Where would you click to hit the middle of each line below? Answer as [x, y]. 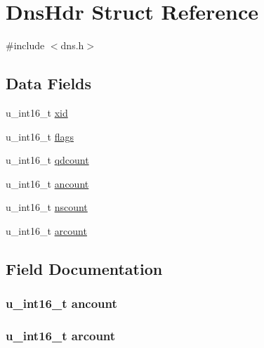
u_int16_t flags [40, 136]
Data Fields [49, 83]
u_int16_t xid [37, 112]
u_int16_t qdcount [47, 160]
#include [25, 45]
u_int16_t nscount [47, 207]
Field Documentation [84, 268]
